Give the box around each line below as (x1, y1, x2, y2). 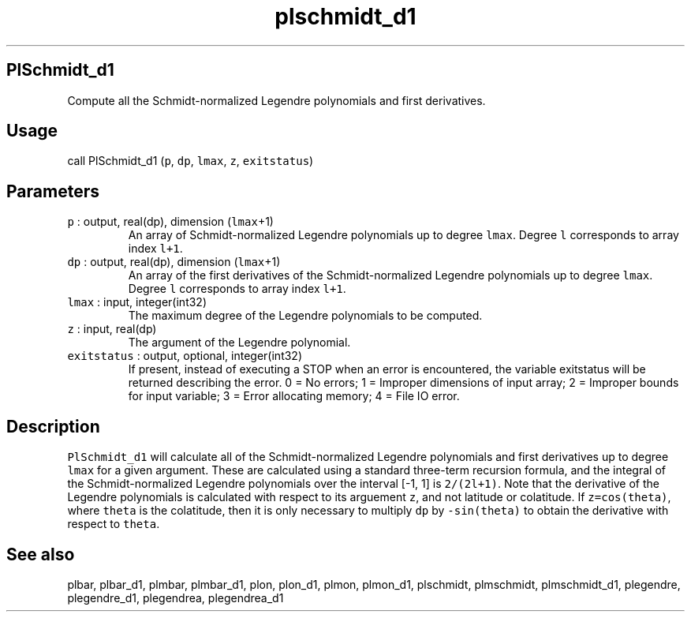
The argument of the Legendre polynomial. (128, 335, 351, 350)
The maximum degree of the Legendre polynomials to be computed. (128, 309, 483, 323)
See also (6, 544, 75, 564)
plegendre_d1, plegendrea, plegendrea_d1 (67, 590, 284, 605)
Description (6, 416, 100, 436)
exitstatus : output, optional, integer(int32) (67, 349, 303, 363)
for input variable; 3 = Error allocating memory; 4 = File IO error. (128, 389, 460, 403)
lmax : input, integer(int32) (67, 295, 207, 309)
